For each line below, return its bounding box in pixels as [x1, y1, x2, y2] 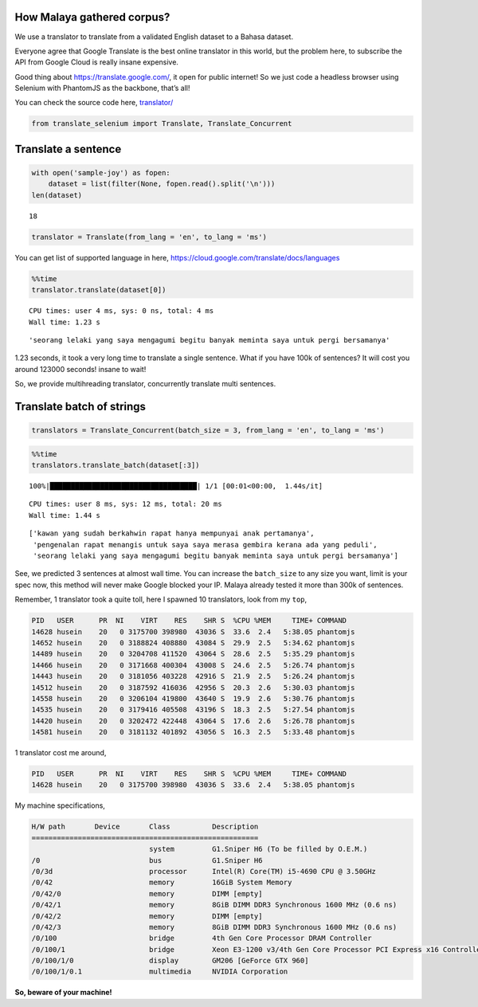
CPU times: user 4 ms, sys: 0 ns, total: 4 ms [29, 307, 214, 315]
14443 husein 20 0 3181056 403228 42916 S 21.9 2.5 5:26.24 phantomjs [31, 672, 355, 681]
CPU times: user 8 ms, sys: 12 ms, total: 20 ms [29, 500, 222, 509]
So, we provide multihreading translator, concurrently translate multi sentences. [14, 379, 276, 389]
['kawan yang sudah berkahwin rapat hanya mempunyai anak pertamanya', [29, 529, 315, 538]
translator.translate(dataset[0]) [31, 285, 167, 295]
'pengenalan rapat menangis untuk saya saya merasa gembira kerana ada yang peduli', [33, 540, 378, 549]
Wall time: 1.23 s [29, 317, 101, 327]
